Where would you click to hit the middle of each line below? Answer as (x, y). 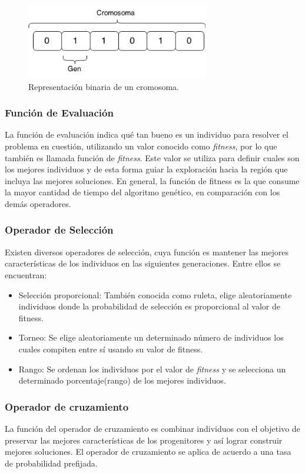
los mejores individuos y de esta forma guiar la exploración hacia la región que (146, 169)
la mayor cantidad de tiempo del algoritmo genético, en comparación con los (142, 192)
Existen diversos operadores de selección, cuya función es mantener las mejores (147, 252)
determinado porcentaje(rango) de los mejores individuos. (122, 380)
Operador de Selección (59, 230)
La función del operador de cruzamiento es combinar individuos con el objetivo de (152, 428)
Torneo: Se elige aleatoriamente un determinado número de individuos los (151, 337)
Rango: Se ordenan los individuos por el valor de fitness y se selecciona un (152, 369)
